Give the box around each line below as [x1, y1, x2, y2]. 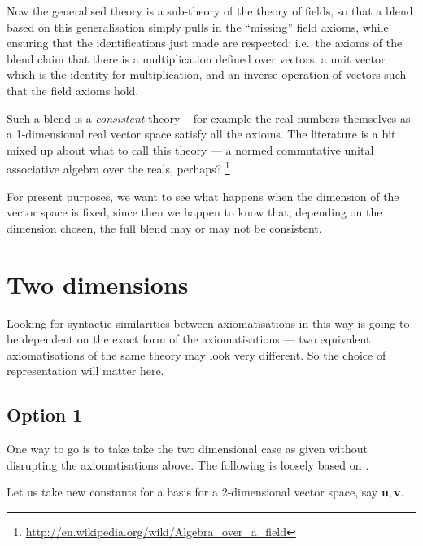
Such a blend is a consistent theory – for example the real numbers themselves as [7, 109, 411, 126]
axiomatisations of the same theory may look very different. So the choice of [7, 346, 386, 363]
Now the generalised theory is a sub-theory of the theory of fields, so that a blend [7, 2, 413, 19]
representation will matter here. [7, 362, 164, 379]
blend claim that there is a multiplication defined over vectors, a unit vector [7, 50, 386, 67]
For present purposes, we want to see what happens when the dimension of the [7, 187, 399, 204]
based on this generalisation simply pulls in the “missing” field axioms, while [7, 18, 389, 35]
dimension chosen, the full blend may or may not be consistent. [7, 219, 322, 236]
